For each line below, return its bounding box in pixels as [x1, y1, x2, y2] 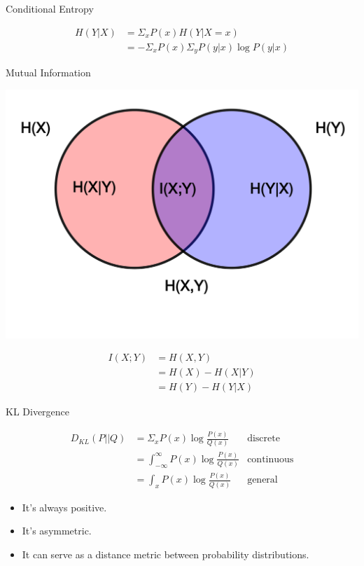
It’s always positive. [22, 499, 107, 514]
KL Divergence [6, 404, 70, 419]
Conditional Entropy [6, 1, 94, 15]
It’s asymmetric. [22, 523, 92, 538]
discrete [247, 434, 280, 444]
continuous [247, 454, 294, 464]
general [247, 475, 278, 485]
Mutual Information [6, 65, 91, 80]
